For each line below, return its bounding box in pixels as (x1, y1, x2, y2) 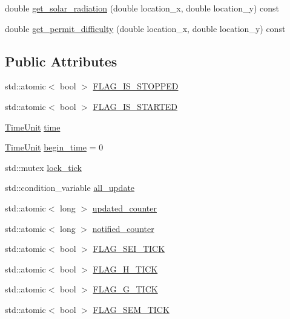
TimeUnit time (5, 120, 61, 133)
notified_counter (92, 222, 154, 234)
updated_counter (92, 201, 157, 214)
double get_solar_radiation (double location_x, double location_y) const (5, 2, 279, 14)
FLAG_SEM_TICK (93, 303, 170, 315)
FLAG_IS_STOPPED (93, 80, 179, 92)
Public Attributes (5, 51, 117, 70)
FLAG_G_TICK (93, 283, 158, 295)
